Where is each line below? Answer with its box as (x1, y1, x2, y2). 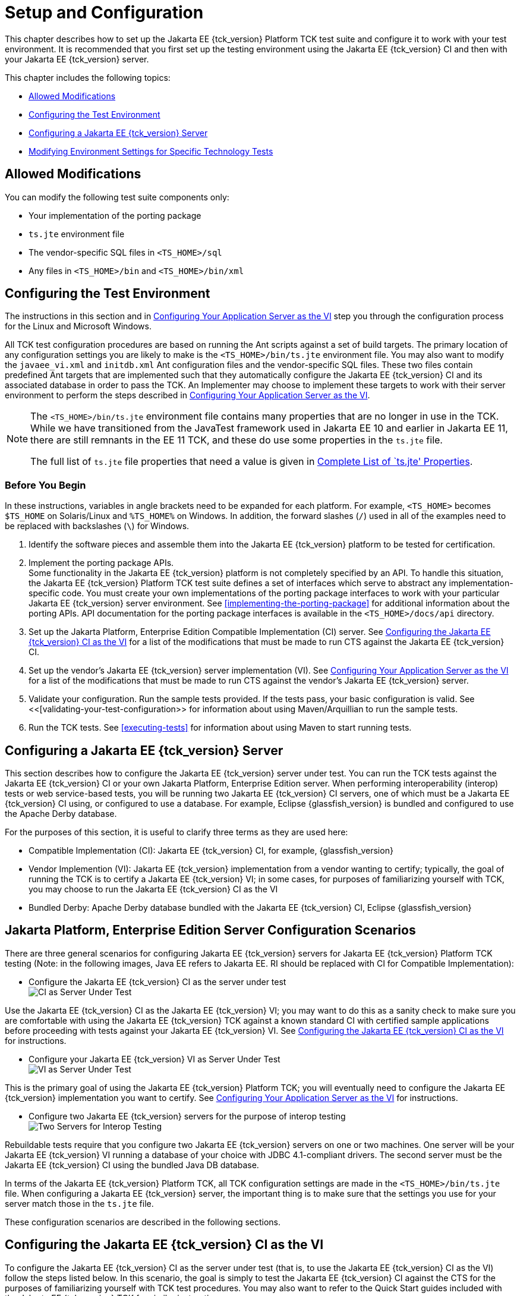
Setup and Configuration (5, 2, 204, 23)
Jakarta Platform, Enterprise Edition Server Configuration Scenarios (5, 923, 416, 938)
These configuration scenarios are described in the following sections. (5, 1216, 281, 1227)
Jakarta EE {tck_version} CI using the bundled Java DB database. (5, 1159, 259, 1170)
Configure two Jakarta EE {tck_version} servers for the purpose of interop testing (29, 1111, 346, 1121)
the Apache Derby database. (5, 809, 117, 819)
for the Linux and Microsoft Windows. (5, 321, 152, 332)
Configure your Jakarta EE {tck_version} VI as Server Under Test (29, 1053, 281, 1064)
